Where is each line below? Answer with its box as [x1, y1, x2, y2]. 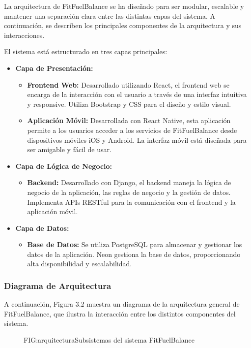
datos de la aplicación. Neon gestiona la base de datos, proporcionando [27, 249, 241, 259]
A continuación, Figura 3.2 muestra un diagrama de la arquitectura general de [4, 299, 240, 309]
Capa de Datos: [15, 222, 69, 233]
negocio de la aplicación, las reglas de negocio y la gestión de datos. [27, 187, 231, 197]
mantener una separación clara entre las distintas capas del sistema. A [4, 10, 215, 21]
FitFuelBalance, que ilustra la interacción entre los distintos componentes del [4, 308, 236, 318]
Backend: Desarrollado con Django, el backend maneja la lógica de [27, 177, 231, 188]
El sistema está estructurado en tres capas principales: [4, 46, 167, 57]
